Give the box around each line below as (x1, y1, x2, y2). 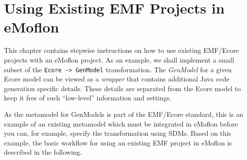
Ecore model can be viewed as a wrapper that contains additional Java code (4, 74, 229, 84)
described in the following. (4, 147, 82, 157)
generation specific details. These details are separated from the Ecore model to (4, 83, 241, 93)
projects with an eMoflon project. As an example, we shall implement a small (4, 54, 234, 64)
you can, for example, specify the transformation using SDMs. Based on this (4, 128, 231, 138)
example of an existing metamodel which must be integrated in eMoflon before (4, 118, 238, 128)
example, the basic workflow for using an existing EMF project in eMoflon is (4, 137, 232, 147)
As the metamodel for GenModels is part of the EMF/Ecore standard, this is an (4, 109, 244, 119)
